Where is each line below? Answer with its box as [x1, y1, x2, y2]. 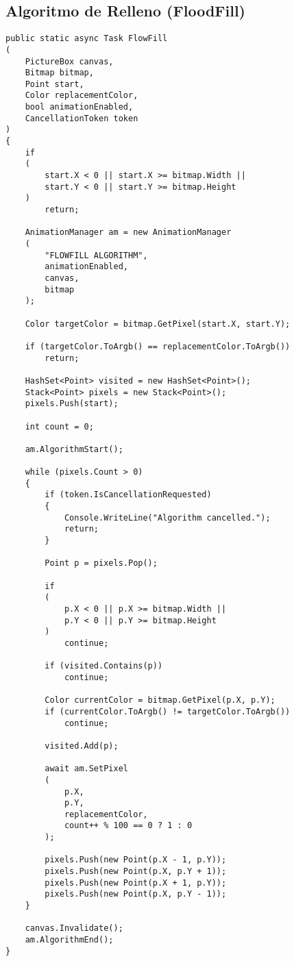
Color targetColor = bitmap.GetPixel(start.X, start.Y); [25, 319, 291, 329]
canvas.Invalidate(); [25, 923, 123, 934]
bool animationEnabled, [25, 102, 134, 112]
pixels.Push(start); [25, 399, 119, 409]
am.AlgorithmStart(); [25, 444, 123, 454]
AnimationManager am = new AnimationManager [25, 227, 232, 238]
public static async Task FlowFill [5, 34, 168, 44]
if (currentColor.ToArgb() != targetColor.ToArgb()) [45, 706, 291, 716]
